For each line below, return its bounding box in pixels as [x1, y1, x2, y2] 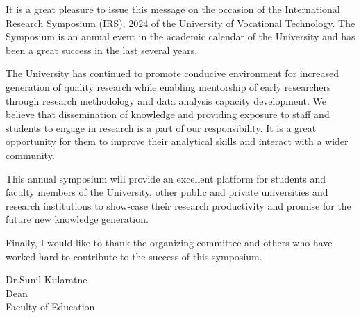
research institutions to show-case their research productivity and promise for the [6, 198, 351, 212]
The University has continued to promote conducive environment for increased [6, 66, 339, 81]
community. [6, 147, 55, 162]
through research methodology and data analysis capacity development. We [6, 93, 326, 108]
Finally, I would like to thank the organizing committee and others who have [6, 235, 333, 249]
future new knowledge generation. [6, 212, 149, 226]
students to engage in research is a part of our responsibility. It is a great [6, 120, 317, 135]
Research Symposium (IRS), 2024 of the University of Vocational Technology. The [6, 15, 355, 30]
